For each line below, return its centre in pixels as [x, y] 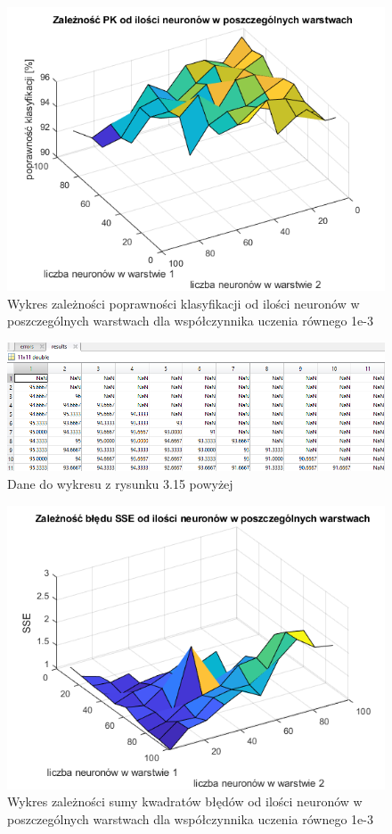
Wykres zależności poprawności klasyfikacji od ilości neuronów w [184, 303]
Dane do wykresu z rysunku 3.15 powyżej [120, 484]
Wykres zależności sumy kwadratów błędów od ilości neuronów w [185, 801]
